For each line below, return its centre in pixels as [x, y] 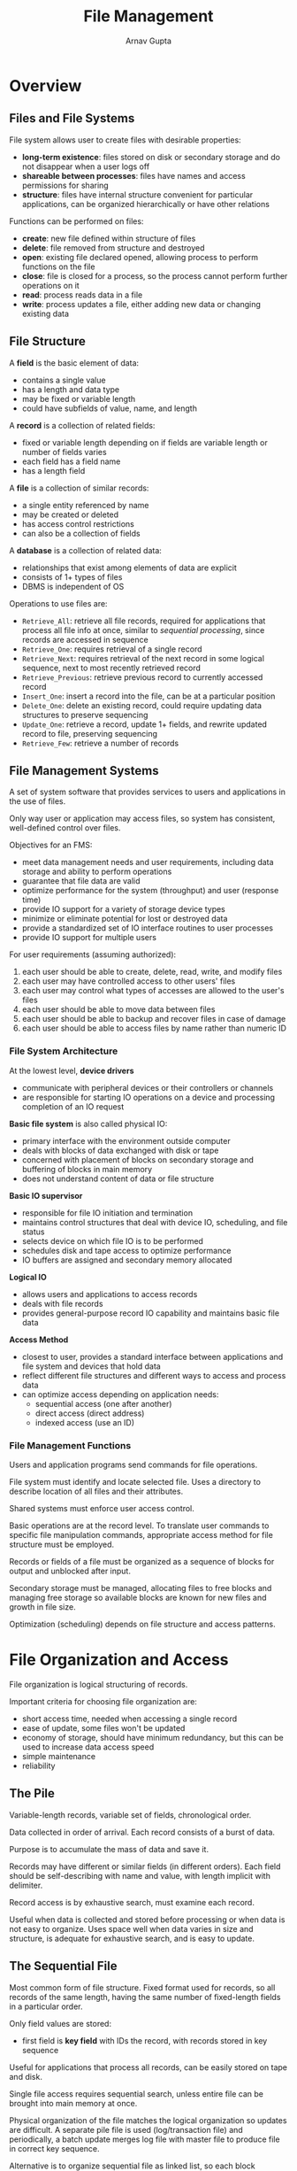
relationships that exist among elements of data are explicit [129, 568]
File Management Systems [84, 771]
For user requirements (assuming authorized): [93, 954]
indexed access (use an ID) [85, 1422]
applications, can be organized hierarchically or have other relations [145, 204]
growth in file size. [43, 1607]
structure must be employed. [62, 1544]
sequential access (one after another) [103, 1403]
